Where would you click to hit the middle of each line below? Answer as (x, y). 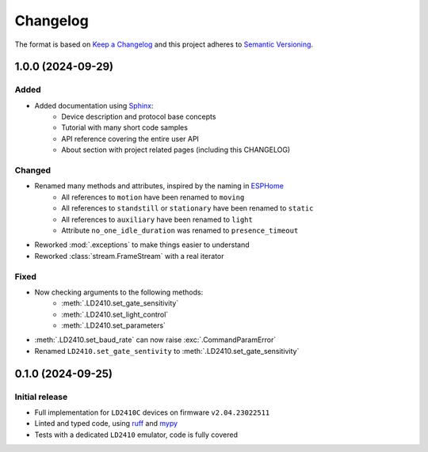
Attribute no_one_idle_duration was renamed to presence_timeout (180, 230)
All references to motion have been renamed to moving (153, 197)
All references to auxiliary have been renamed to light (157, 219)
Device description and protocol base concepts (139, 117)
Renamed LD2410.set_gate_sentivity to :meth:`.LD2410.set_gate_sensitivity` (167, 351)
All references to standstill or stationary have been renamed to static (187, 208)
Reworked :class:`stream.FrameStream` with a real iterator (130, 256)
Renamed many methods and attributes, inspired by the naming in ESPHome (159, 186)
